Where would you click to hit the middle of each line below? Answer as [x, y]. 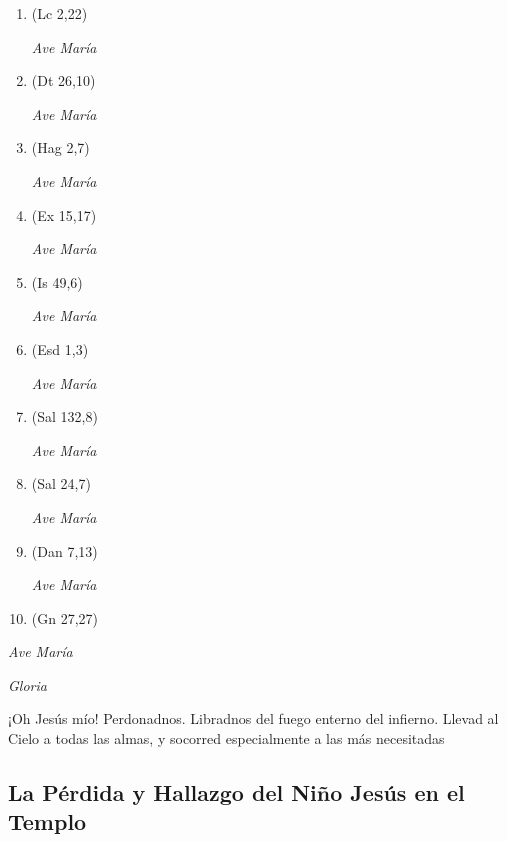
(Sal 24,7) [61, 483]
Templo [47, 821]
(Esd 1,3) [60, 348]
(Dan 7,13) [64, 550]
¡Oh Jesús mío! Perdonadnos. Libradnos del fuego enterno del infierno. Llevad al [253, 718]
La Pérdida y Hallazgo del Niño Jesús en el [236, 792]
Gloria [27, 684]
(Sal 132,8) [64, 416]
